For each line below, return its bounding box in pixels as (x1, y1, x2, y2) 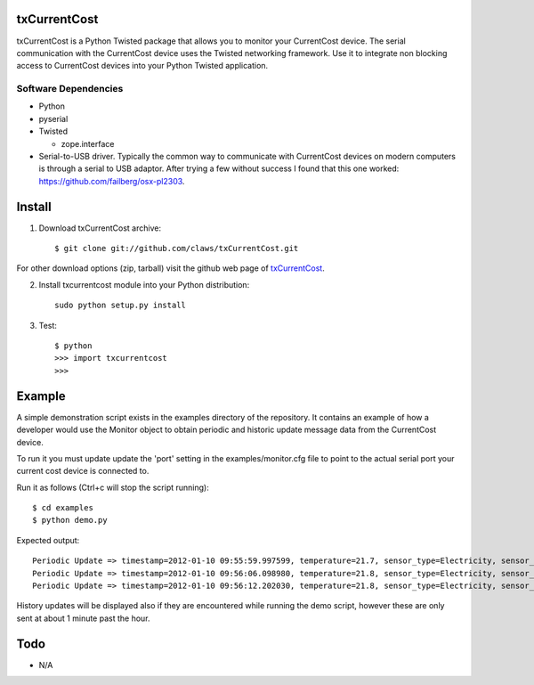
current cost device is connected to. (16, 466, 150, 477)
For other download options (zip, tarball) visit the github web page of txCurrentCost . (16, 263, 325, 273)
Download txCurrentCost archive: (38, 223, 162, 233)
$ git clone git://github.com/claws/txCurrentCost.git (54, 243, 299, 254)
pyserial (38, 113, 69, 124)
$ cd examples (32, 503, 93, 513)
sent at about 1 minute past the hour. (16, 613, 150, 624)
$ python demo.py (32, 515, 108, 526)
